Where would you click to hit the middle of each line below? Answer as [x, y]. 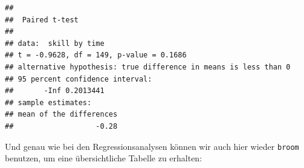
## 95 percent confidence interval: [79, 79]
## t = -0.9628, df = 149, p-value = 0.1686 [96, 55]
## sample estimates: [48, 102]
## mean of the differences [61, 115]
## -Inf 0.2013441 [55, 91]
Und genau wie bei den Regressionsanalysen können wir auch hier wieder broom [152, 146]
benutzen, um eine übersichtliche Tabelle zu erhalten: [104, 158]
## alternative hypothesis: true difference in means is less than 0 [148, 67]
